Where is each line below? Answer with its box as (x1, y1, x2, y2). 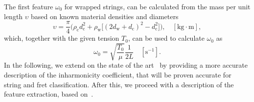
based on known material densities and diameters (31, 11, 179, 21)
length (4, 11, 23, 21)
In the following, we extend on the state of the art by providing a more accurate (4, 60, 248, 70)
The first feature (4, 1, 53, 11)
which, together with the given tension (4, 33, 119, 43)
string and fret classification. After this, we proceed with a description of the (4, 79, 234, 89)
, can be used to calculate (128, 33, 205, 43)
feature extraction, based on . (4, 89, 93, 99)
